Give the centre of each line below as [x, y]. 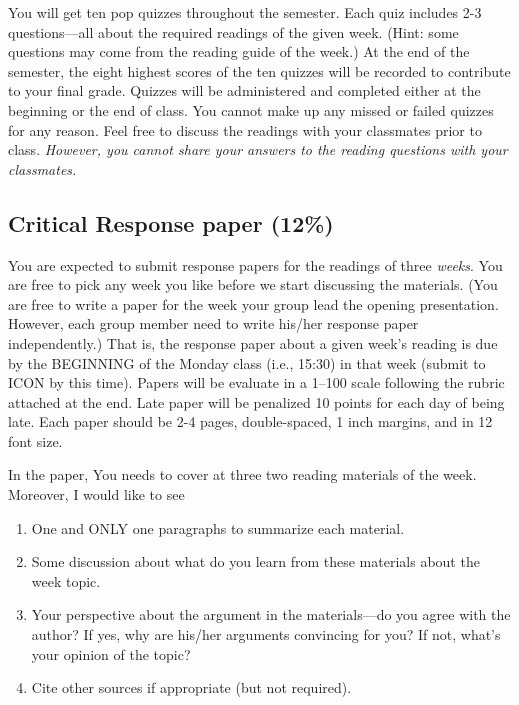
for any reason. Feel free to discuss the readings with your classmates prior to [245, 129]
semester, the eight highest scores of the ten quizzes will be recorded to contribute [259, 70]
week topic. [66, 580]
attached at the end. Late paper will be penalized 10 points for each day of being [256, 401]
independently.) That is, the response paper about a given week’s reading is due [253, 342]
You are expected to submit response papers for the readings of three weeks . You [255, 264]
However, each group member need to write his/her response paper [213, 323]
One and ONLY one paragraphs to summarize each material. [218, 527]
